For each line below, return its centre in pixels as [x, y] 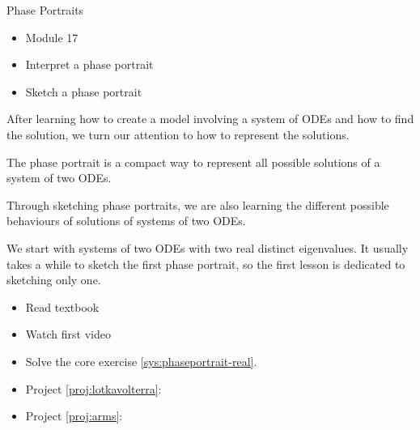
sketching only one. [54, 280]
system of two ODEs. [59, 178]
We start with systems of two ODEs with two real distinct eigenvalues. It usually [208, 247]
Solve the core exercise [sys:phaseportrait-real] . [141, 361]
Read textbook [62, 307]
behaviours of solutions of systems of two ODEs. [126, 221]
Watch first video [68, 334]
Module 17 [52, 37]
